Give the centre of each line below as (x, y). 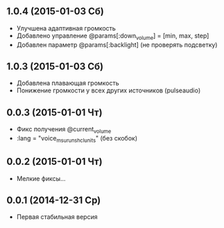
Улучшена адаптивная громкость (66, 28)
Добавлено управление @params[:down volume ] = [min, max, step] (113, 36)
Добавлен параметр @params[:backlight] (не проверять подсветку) (117, 44)
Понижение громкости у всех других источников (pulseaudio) (109, 90)
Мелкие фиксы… (41, 178)
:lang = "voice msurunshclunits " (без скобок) (77, 139)
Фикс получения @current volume (64, 130)
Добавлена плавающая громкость (68, 83)
